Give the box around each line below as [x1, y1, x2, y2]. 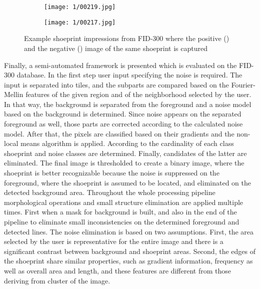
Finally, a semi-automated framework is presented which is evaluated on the [4, 59, 237, 70]
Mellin [4, 89, 23, 99]
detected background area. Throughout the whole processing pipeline [4, 187, 215, 197]
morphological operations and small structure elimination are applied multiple [4, 196, 243, 207]
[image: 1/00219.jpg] [44, 3, 116, 10]
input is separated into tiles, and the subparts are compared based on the [4, 79, 229, 89]
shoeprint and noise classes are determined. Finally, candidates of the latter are [4, 147, 247, 158]
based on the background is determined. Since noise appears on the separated [4, 108, 241, 119]
